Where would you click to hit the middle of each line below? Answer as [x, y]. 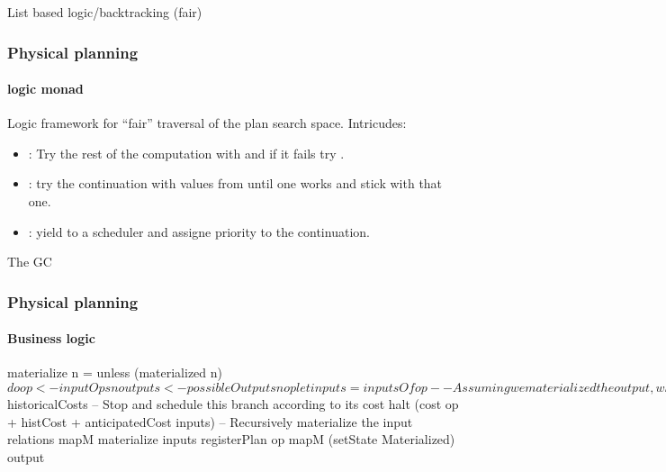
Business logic [51, 338]
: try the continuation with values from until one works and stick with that [235, 183]
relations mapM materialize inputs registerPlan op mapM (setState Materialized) [231, 439]
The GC [30, 262]
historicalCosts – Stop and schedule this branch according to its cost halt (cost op [233, 404]
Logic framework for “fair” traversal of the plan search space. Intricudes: [207, 123]
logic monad [45, 89]
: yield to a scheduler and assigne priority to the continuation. [199, 231]
